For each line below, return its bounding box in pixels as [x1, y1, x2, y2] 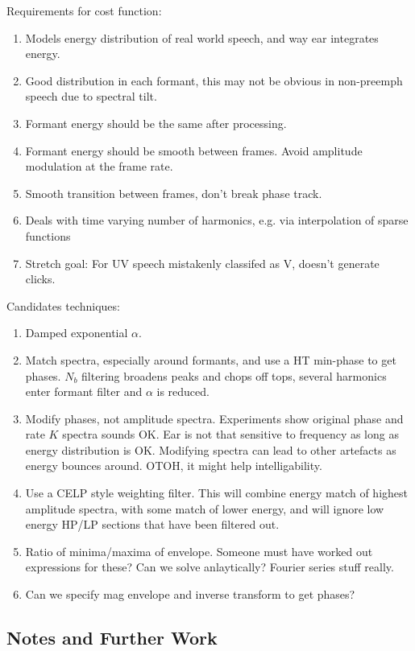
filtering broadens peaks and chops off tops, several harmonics [81, 367, 387, 384]
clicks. [25, 270, 56, 287]
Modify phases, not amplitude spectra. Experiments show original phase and [25, 410, 404, 426]
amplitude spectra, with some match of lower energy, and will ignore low [25, 500, 384, 517]
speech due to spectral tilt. [25, 88, 157, 105]
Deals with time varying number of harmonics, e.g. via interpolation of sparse [25, 212, 409, 229]
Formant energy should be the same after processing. [25, 114, 287, 131]
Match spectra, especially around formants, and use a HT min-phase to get [25, 351, 396, 368]
